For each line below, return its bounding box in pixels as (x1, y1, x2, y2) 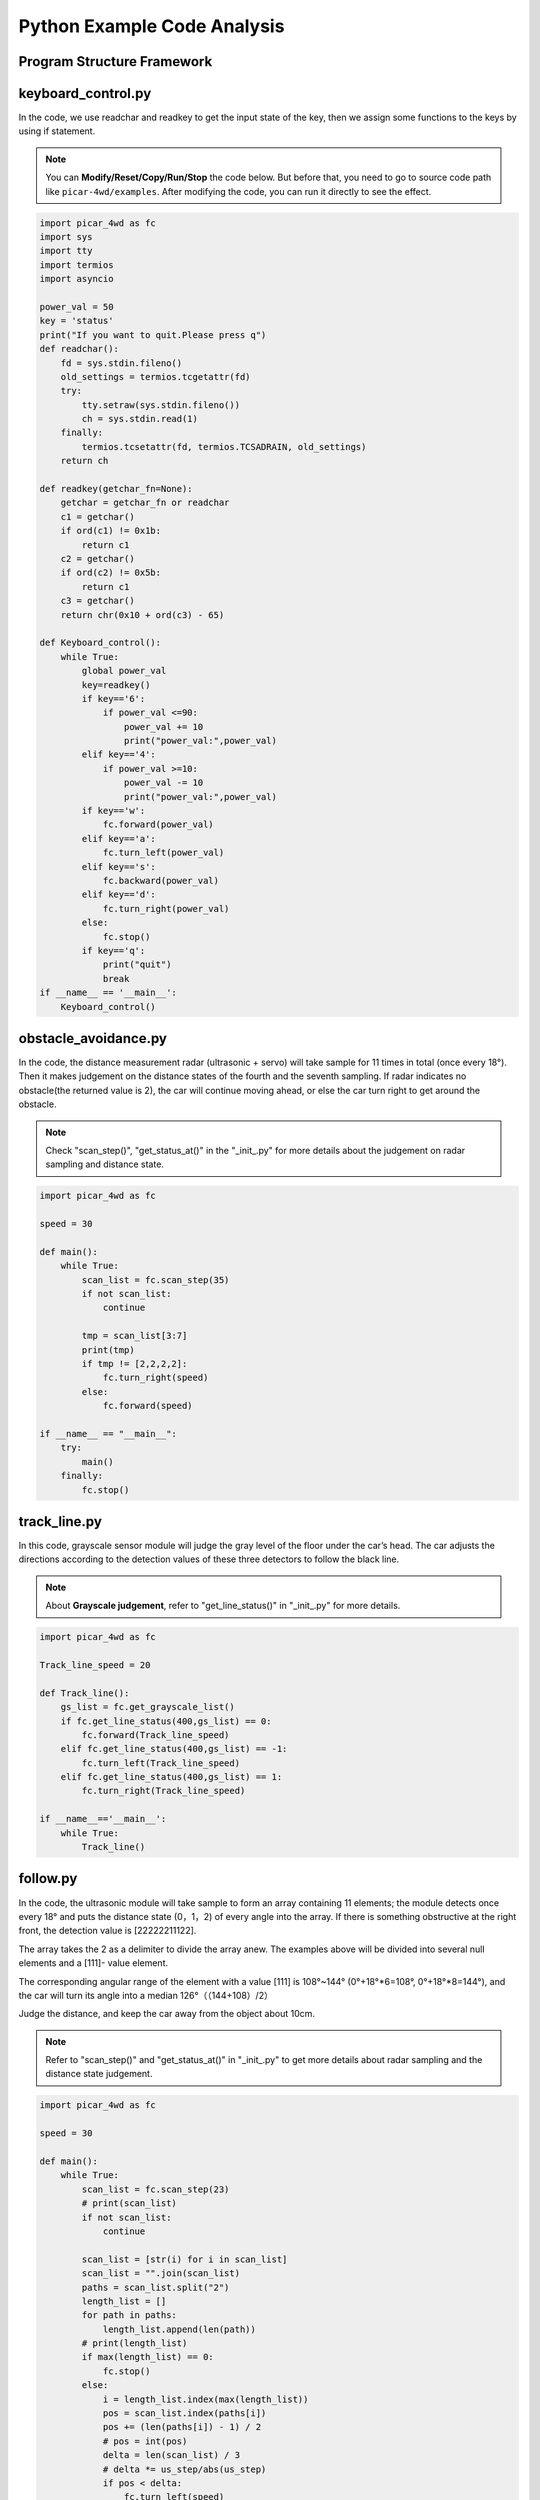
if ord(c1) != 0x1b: (60, 525, 162, 537)
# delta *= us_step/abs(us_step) (102, 2463, 267, 2475)
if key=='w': (81, 805, 146, 817)
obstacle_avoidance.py (18, 1030, 167, 1047)
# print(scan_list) (81, 2198, 177, 2209)
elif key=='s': (81, 861, 157, 872)
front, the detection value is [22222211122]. (18, 1925, 197, 1937)
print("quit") (102, 959, 172, 970)
